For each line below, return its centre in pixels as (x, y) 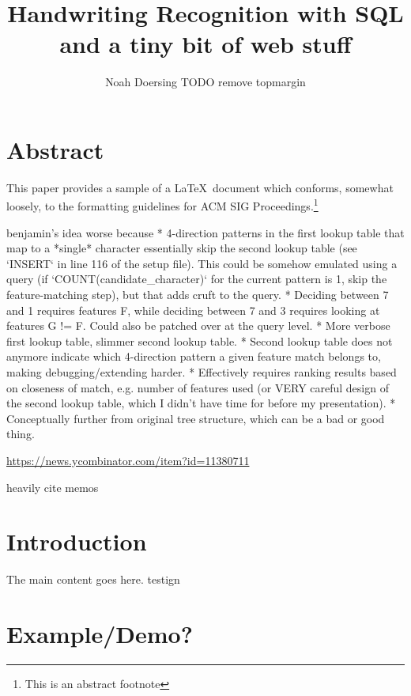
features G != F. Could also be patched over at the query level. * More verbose (198, 325)
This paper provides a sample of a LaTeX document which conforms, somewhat (200, 187)
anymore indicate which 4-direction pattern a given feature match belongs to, (194, 356)
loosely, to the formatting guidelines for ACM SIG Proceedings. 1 (162, 205)
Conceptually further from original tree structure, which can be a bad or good (196, 418)
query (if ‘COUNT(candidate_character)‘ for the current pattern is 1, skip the (197, 279)
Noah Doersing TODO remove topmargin (205, 82)
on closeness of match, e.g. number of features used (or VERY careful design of (198, 387)
